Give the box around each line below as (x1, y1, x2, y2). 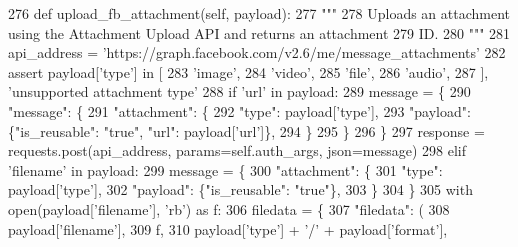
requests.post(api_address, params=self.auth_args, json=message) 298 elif (8, 140, 466, 161)
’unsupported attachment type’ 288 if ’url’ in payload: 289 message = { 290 (8, 81, 471, 102)
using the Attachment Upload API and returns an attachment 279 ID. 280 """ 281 (8, 22, 511, 43)
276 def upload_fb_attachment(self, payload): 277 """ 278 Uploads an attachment (8, 3, 511, 23)
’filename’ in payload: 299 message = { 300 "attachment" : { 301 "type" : (8, 159, 443, 180)
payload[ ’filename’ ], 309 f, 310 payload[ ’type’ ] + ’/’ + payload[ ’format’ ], (8, 218, 448, 239)
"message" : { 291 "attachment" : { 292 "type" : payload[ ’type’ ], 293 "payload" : (8, 100, 471, 121)
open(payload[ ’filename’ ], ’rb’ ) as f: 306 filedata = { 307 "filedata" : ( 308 (8, 198, 450, 219)
